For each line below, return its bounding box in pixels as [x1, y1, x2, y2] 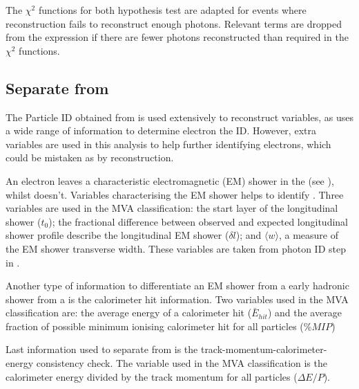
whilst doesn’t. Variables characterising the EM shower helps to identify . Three [6, 187, 344, 201]
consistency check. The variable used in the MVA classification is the [36, 356, 327, 370]
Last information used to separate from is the [6, 342, 198, 356]
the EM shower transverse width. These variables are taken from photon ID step [6, 241, 346, 255]
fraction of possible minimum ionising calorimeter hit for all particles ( [6, 318, 304, 333]
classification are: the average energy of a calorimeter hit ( [6, 305, 252, 320]
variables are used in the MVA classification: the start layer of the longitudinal [6, 201, 338, 215]
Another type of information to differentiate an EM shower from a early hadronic [6, 278, 349, 293]
